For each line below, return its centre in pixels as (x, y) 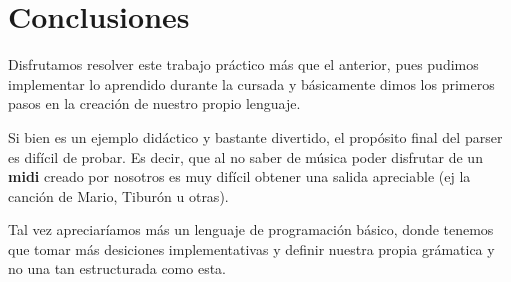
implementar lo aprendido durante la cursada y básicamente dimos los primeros (251, 83)
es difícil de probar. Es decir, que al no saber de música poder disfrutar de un (245, 156)
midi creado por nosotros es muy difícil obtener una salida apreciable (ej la (239, 176)
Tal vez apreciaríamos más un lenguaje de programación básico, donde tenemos (251, 229)
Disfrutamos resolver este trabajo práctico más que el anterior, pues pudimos (243, 64)
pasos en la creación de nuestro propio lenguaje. (154, 103)
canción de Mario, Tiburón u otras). (118, 195)
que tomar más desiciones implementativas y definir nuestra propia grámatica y (251, 248)
